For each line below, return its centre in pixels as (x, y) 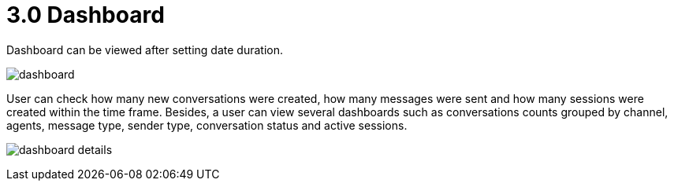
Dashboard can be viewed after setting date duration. (145, 49)
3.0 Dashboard (86, 15)
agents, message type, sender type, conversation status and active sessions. (207, 125)
